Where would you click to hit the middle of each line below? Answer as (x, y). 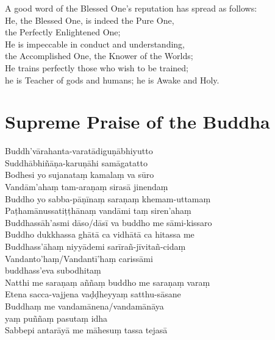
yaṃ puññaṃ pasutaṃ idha (56, 318)
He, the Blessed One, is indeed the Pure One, (90, 20)
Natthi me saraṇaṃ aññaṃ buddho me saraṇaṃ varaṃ (108, 282)
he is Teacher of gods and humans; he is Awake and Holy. (112, 80)
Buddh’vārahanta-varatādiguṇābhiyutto (79, 151)
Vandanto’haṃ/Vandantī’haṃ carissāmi (79, 258)
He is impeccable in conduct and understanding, (95, 44)
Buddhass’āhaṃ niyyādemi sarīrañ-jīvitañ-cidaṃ (95, 246)
